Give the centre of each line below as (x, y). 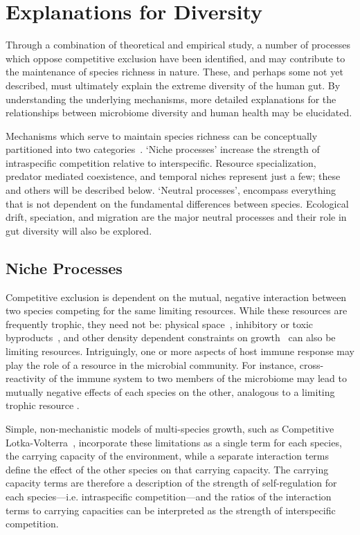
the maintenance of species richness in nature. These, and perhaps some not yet (174, 72)
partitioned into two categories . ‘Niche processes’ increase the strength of (163, 149)
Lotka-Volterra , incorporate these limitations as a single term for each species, (174, 442)
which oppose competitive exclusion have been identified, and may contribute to (175, 58)
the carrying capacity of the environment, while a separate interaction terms (168, 456)
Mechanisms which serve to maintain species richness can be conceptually (162, 135)
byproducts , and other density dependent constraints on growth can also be (171, 337)
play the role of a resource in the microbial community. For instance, (151, 364)
